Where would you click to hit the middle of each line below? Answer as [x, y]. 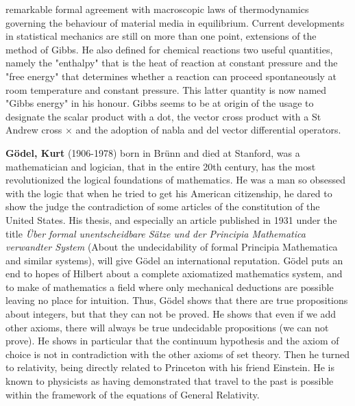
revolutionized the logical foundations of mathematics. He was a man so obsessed [175, 180]
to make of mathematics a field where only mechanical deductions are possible [170, 287]
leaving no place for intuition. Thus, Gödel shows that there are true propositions [177, 300]
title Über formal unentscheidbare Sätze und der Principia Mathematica [156, 233]
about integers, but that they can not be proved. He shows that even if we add [171, 314]
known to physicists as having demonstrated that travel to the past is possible [170, 381]
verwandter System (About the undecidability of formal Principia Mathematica [172, 247]
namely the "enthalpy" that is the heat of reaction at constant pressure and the [172, 63]
